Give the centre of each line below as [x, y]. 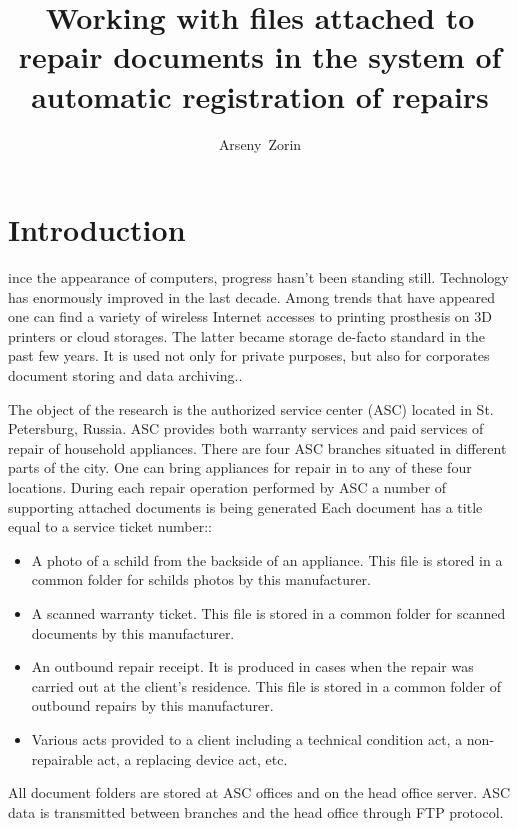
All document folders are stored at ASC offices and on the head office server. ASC [259, 792]
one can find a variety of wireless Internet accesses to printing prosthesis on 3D [250, 316]
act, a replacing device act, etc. [192, 758]
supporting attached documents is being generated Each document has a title [245, 506]
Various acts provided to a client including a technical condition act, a [247, 738]
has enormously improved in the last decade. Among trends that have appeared [251, 296]
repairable [62, 758]
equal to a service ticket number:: [110, 526]
